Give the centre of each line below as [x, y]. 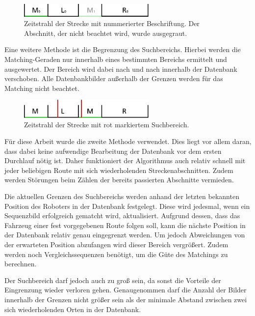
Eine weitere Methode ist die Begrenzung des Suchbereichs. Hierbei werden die [123, 49]
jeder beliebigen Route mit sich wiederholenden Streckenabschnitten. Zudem [119, 170]
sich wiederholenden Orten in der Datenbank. [73, 309]
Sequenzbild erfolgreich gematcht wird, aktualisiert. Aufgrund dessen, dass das [122, 215]
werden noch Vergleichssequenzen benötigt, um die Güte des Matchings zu [116, 254]
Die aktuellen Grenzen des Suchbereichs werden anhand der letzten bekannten [122, 196]
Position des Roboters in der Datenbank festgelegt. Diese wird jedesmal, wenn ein [127, 206]
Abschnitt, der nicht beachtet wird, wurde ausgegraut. [106, 33]
